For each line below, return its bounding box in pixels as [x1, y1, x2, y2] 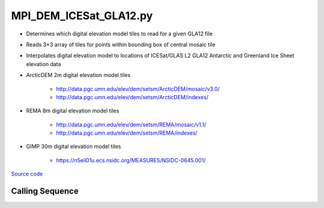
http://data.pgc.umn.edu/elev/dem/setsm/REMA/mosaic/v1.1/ [56, 121, 206, 128]
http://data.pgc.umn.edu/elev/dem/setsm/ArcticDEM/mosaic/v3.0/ [56, 85, 220, 93]
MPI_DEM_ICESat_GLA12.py [11, 9, 153, 22]
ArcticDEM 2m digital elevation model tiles [26, 72, 131, 79]
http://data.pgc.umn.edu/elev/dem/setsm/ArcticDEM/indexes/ [56, 93, 209, 100]
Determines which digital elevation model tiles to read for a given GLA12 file [26, 30, 213, 37]
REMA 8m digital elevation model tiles [26, 107, 119, 114]
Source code [11, 170, 43, 177]
